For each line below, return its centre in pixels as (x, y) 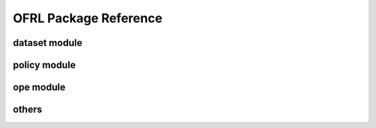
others (28, 110)
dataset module (48, 43)
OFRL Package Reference (88, 18)
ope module (39, 87)
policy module (44, 65)
